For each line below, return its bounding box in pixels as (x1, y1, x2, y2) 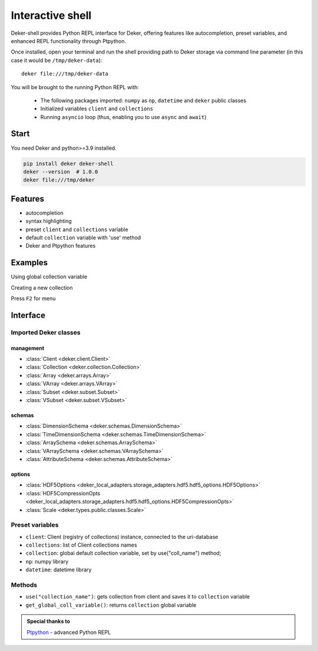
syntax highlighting (25, 218, 72, 225)
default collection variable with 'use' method (25, 234, 141, 241)
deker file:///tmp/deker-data (21, 71, 109, 77)
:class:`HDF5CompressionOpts (25, 489, 101, 497)
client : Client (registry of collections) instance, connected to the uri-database (25, 533, 218, 540)
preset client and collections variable (25, 226, 129, 233)
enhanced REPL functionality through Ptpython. (11, 37, 127, 44)
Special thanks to (26, 618, 71, 625)
